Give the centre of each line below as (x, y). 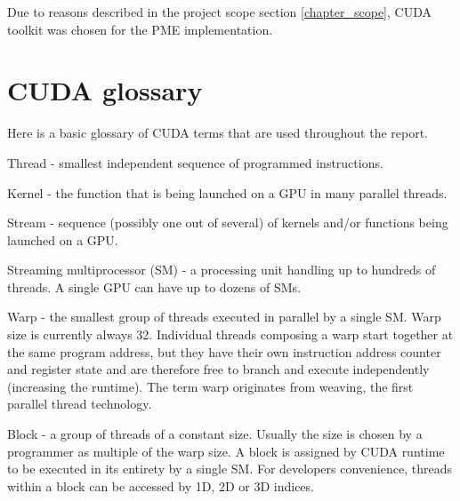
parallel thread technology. (80, 404)
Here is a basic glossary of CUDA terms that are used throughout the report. (218, 133)
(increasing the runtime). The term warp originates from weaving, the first (210, 386)
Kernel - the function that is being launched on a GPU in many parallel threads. (227, 192)
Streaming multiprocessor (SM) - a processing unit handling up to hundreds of (222, 270)
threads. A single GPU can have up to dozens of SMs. (154, 286)
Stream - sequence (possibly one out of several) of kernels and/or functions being (228, 223)
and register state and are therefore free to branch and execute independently (218, 369)
